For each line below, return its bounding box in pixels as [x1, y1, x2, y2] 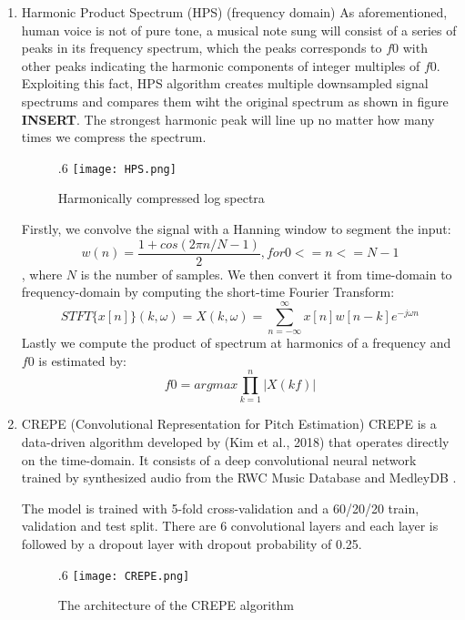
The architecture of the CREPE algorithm [57, 595, 294, 615]
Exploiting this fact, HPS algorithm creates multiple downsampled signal [21, 74, 429, 93]
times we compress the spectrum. [21, 127, 207, 147]
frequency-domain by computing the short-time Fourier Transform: [21, 282, 395, 301]
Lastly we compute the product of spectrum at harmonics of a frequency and [21, 333, 451, 352]
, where [21, 264, 63, 283]
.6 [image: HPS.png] [57, 158, 177, 177]
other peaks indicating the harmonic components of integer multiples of [21, 56, 420, 75]
